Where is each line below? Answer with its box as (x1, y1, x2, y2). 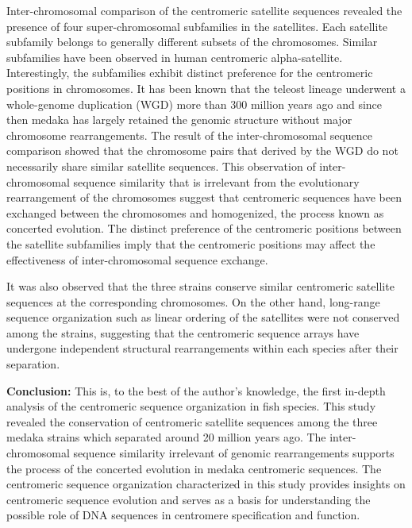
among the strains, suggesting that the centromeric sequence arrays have (6, 324, 360, 341)
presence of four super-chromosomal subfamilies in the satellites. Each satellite (6, 17, 388, 34)
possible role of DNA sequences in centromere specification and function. (6, 507, 360, 523)
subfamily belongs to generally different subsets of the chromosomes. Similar (6, 33, 378, 50)
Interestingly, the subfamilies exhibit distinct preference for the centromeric (6, 64, 373, 81)
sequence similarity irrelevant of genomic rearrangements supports (73, 445, 395, 461)
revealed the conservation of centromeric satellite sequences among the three (6, 413, 378, 430)
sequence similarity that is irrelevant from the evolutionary (73, 173, 360, 190)
